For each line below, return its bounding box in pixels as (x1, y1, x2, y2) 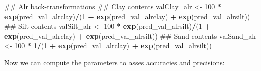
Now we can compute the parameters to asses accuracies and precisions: (4, 57, 225, 67)
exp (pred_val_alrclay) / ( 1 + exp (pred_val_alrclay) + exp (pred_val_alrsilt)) (4, 11, 250, 21)
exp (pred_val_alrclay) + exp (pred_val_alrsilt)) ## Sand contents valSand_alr (4, 30, 257, 41)
